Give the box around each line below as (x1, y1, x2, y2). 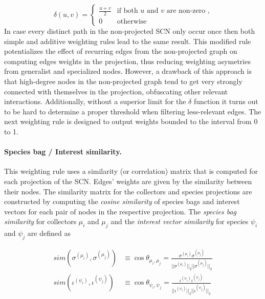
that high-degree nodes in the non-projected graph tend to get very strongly (4, 75, 242, 86)
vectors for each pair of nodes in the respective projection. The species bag (4, 206, 237, 216)
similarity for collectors (4, 216, 77, 227)
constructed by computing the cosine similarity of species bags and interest (4, 196, 240, 207)
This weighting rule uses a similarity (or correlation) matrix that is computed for (4, 166, 258, 176)
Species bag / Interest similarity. (4, 146, 122, 157)
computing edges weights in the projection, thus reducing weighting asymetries (4, 55, 251, 66)
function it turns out (193, 96, 258, 107)
